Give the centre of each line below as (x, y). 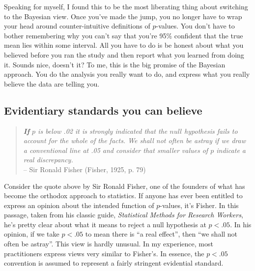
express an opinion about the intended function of (79, 205)
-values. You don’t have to (195, 26)
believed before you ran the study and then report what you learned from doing (124, 54)
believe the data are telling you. (52, 83)
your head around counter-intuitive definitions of (77, 26)
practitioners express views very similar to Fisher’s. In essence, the (104, 253)
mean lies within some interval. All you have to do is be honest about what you (124, 45)
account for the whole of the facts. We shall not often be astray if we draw (134, 140)
